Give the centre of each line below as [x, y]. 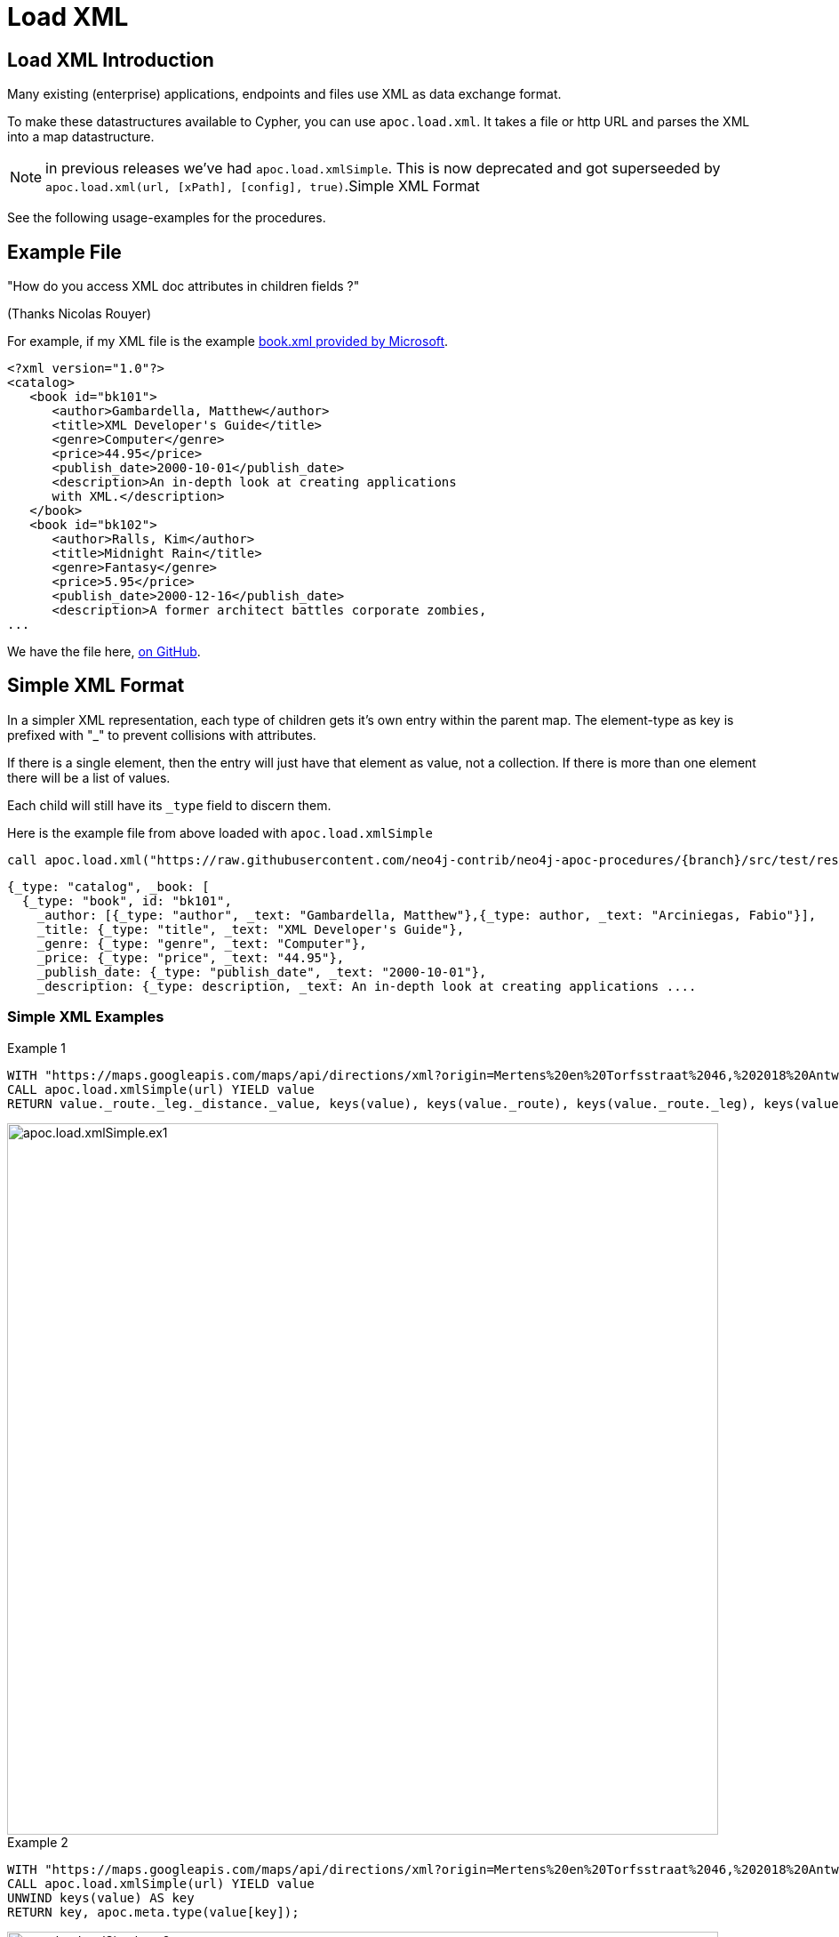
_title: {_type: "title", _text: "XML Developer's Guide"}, [251, 929]
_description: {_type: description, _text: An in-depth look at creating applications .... [367, 986]
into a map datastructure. [81, 137]
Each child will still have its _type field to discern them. [169, 805]
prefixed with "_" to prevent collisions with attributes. [162, 735]
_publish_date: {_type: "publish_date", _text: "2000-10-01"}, [262, 972]
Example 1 [36, 1048]
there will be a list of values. [89, 777]
